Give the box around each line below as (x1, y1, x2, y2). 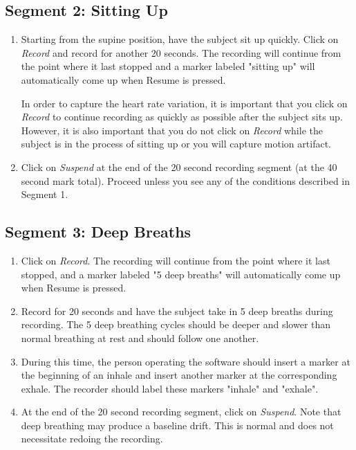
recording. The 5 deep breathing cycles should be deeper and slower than (21, 317, 331, 332)
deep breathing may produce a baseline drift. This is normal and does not (21, 417, 334, 432)
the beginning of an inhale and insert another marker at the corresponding (21, 368, 337, 382)
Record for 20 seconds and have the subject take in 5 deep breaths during (21, 303, 333, 318)
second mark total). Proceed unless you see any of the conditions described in (21, 173, 350, 188)
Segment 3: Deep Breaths (5, 221, 191, 242)
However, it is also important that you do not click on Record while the (21, 123, 323, 137)
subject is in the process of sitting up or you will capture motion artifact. (21, 136, 331, 151)
